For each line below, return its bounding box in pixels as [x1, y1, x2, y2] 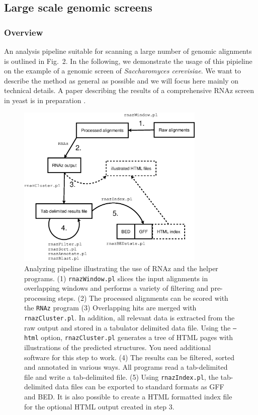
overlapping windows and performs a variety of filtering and [24, 283, 208, 293]
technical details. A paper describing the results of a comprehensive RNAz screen [4, 85, 254, 96]
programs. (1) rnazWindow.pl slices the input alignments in [24, 273, 208, 283]
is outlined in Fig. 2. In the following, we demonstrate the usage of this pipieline [4, 55, 252, 66]
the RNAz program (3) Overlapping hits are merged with [24, 302, 197, 313]
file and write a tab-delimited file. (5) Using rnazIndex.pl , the [24, 371, 218, 382]
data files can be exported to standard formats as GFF [55, 381, 224, 392]
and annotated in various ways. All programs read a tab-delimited [24, 362, 228, 372]
